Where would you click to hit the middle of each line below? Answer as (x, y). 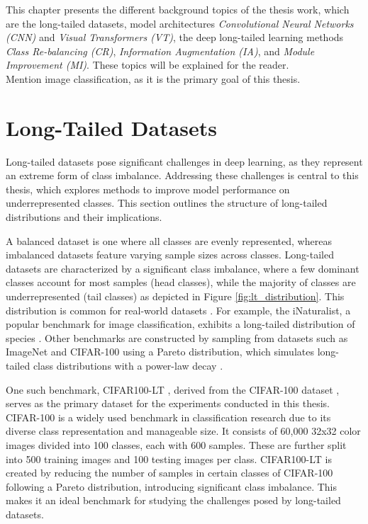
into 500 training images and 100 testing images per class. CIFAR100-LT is (169, 458)
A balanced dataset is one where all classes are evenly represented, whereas (169, 240)
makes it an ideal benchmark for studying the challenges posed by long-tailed (173, 500)
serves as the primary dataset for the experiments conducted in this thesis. (168, 403)
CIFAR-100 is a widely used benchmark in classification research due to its (168, 417)
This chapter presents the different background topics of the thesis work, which (178, 9)
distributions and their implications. (84, 217)
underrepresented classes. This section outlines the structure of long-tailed (167, 203)
